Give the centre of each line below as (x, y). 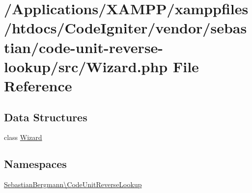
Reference (38, 85)
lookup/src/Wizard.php (86, 66)
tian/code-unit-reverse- (84, 47)
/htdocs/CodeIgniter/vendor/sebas (126, 28)
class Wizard (23, 137)
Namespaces (35, 164)
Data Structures (46, 117)
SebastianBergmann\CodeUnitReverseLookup (73, 184)
